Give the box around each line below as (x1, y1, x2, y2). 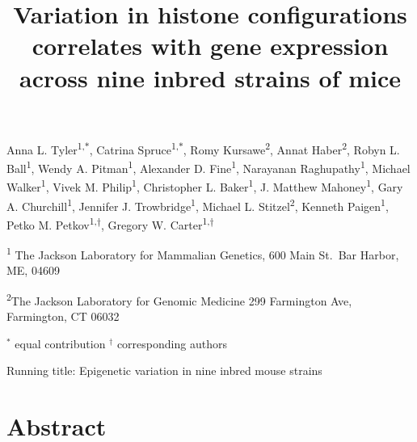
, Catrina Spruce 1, (89, 138, 179, 158)
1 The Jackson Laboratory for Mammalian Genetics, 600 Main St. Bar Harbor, (6, 244, 399, 263)
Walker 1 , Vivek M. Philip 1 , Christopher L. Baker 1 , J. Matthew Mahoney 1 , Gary (6, 176, 403, 195)
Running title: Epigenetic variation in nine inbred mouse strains (6, 362, 322, 379)
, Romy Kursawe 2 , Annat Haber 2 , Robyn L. (183, 138, 400, 158)
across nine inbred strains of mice (19, 61, 402, 94)
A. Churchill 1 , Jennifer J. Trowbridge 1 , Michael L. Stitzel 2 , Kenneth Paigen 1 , (6, 195, 389, 214)
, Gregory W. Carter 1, (100, 213, 210, 233)
